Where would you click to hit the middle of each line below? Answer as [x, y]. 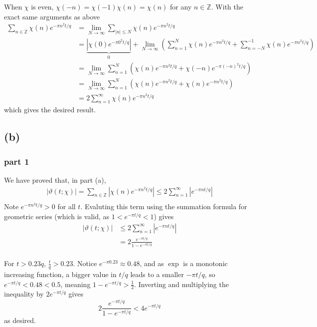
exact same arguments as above [52, 16]
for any [181, 6]
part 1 [17, 161]
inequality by [24, 294]
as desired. [20, 320]
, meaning [76, 284]
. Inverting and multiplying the [181, 284]
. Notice [85, 263]
